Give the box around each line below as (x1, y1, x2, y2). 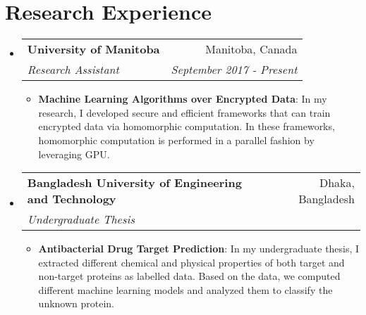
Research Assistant (27, 61, 119, 78)
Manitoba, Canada (205, 41, 298, 58)
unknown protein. (38, 296, 115, 311)
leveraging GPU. (38, 146, 110, 161)
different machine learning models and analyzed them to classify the (38, 282, 333, 297)
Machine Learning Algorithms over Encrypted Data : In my (38, 91, 327, 106)
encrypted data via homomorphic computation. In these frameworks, (38, 119, 335, 134)
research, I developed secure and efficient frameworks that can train (38, 105, 331, 120)
